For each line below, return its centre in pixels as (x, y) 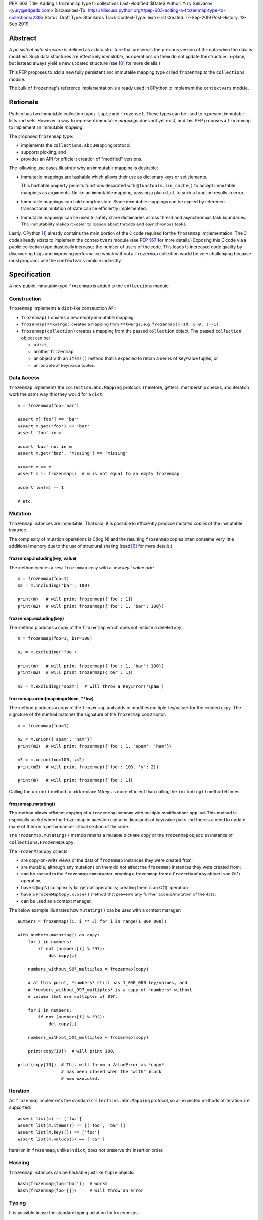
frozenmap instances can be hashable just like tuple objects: (72, 1172)
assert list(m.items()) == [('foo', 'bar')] (72, 1125)
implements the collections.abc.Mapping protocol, (76, 145)
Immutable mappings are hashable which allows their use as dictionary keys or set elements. (114, 177)
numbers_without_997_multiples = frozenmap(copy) (88, 969)
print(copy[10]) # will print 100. (71, 1051)
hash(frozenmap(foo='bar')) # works (63, 1184)
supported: (20, 1107)
